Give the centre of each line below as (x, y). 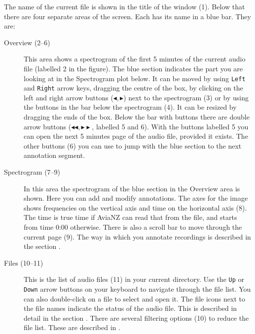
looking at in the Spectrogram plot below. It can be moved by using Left (135, 78)
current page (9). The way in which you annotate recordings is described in (137, 236)
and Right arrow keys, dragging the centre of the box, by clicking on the (133, 88)
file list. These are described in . (72, 327)
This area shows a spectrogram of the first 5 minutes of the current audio (135, 59)
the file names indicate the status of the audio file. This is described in (130, 308)
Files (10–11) (24, 262)
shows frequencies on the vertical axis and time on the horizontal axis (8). (135, 207)
